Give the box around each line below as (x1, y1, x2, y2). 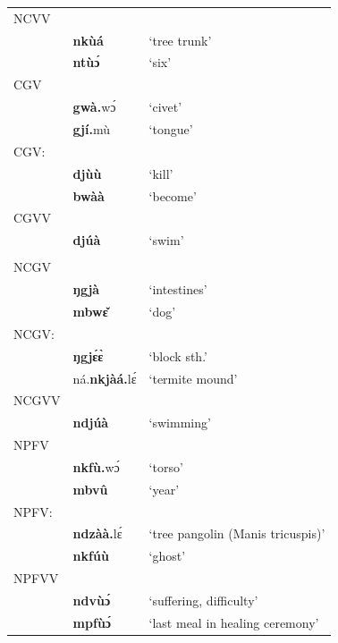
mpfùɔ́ (72, 613, 112, 631)
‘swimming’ (148, 413, 211, 432)
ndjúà (72, 413, 109, 432)
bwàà (72, 186, 105, 205)
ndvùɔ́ (72, 590, 111, 609)
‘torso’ (148, 457, 183, 476)
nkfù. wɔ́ (72, 457, 120, 476)
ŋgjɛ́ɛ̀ (72, 346, 104, 365)
